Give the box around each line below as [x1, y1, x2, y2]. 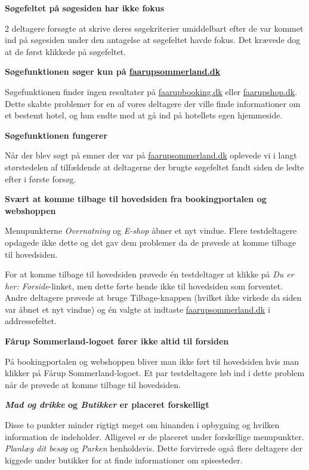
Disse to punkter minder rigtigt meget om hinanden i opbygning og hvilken [5, 419, 280, 431]
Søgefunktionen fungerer [5, 129, 108, 141]
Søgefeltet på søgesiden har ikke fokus [5, 2, 165, 14]
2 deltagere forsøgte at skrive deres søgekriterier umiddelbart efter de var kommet [5, 22, 304, 34]
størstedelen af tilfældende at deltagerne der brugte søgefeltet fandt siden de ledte [5, 160, 304, 173]
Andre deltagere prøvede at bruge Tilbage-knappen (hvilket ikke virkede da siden [5, 291, 302, 304]
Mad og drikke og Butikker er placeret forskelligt [5, 398, 209, 411]
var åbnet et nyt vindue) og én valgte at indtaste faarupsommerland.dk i [5, 303, 270, 315]
